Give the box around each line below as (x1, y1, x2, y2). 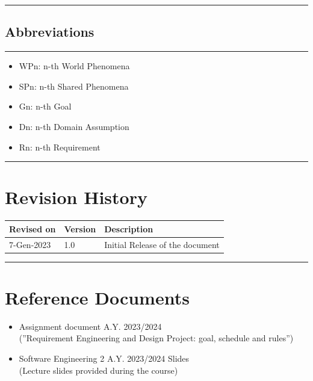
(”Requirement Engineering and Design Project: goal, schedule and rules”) (19, 332, 294, 344)
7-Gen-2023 (9, 238, 51, 250)
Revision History (5, 185, 147, 209)
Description (104, 222, 153, 235)
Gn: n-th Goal (19, 100, 72, 113)
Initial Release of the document (104, 238, 220, 250)
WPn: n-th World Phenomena (19, 60, 130, 72)
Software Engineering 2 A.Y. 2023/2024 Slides (19, 352, 190, 365)
